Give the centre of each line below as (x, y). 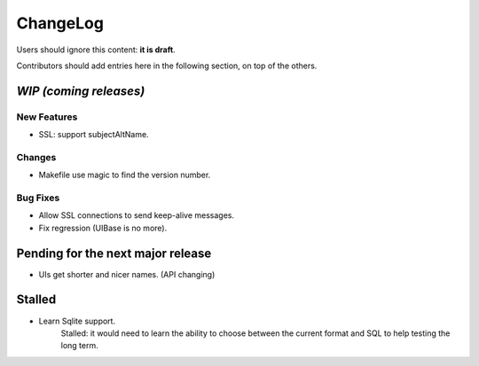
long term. (79, 346)
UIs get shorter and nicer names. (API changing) (127, 274)
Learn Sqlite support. (77, 321)
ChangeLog (60, 23)
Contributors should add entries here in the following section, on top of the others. (167, 66)
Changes (36, 157)
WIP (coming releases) (81, 91)
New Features (47, 117)
